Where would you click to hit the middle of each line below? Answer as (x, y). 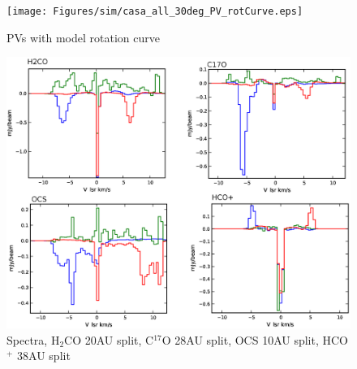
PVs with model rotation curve (83, 37)
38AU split (44, 356)
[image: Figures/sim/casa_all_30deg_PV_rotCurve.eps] (155, 11)
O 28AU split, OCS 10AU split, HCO (255, 339)
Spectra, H (33, 339)
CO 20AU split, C (109, 339)
